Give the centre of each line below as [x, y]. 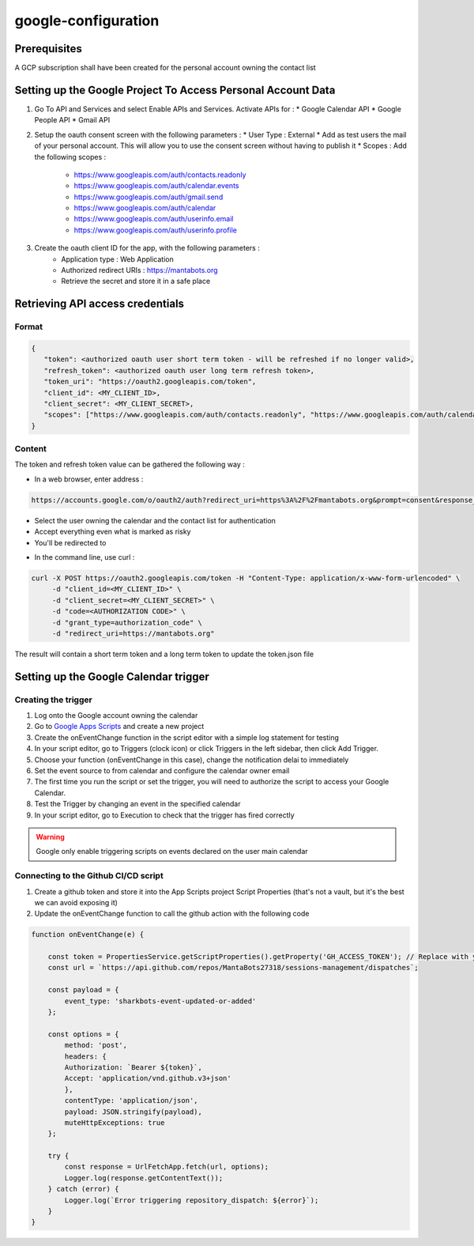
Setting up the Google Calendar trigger [112, 676]
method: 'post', [96, 1045]
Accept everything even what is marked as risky [113, 532]
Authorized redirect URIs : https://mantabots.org [139, 270]
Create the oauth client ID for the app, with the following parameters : [147, 248]
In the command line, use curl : [85, 557]
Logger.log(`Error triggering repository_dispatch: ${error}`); [192, 1200]
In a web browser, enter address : [89, 479]
